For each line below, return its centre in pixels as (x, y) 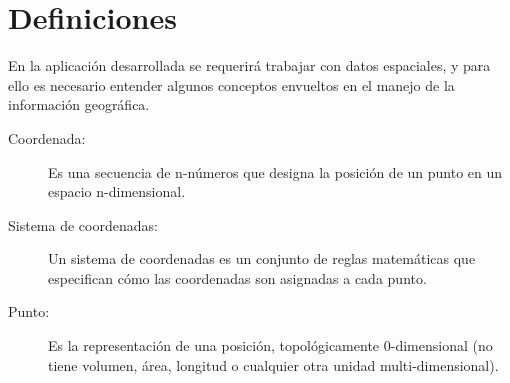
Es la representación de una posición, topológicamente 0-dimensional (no (270, 345)
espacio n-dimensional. (117, 191)
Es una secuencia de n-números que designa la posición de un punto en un (275, 171)
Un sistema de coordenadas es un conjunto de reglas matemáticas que (262, 258)
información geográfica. (79, 104)
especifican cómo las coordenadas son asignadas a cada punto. (237, 277)
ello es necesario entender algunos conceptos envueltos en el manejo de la (231, 84)
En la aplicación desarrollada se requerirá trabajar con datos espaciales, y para (249, 65)
